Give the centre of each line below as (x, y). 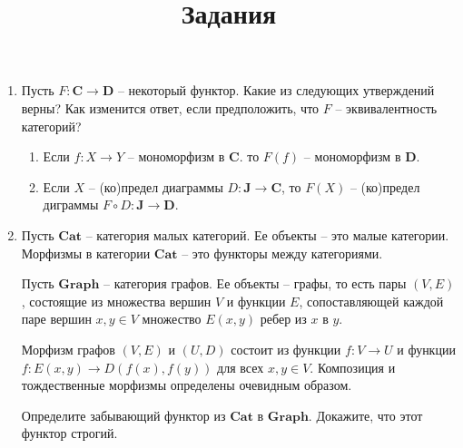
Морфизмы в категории (86, 253)
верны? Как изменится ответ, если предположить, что (170, 107)
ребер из (283, 319)
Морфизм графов (68, 349)
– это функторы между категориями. (282, 253)
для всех (241, 367)
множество (172, 319)
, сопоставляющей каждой (371, 301)
